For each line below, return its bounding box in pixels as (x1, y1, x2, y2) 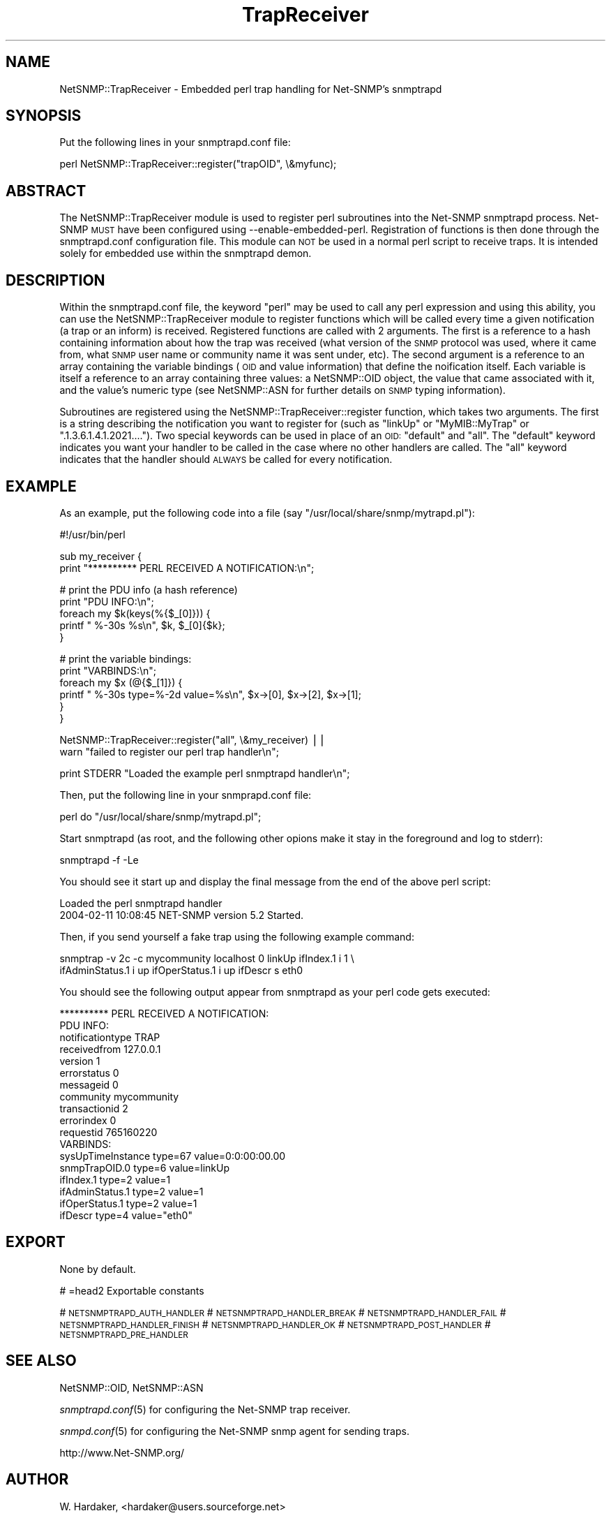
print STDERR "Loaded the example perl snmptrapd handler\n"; (59, 767, 350, 779)
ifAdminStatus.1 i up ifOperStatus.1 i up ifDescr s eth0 (59, 964, 303, 976)
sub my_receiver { (59, 550, 142, 562)
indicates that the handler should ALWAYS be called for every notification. (59, 453, 393, 466)
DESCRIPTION (6, 271, 105, 289)
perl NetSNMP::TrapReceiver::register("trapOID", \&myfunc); (59, 158, 337, 170)
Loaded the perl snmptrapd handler (59, 897, 222, 909)
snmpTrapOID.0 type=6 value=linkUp (59, 1161, 229, 1174)
